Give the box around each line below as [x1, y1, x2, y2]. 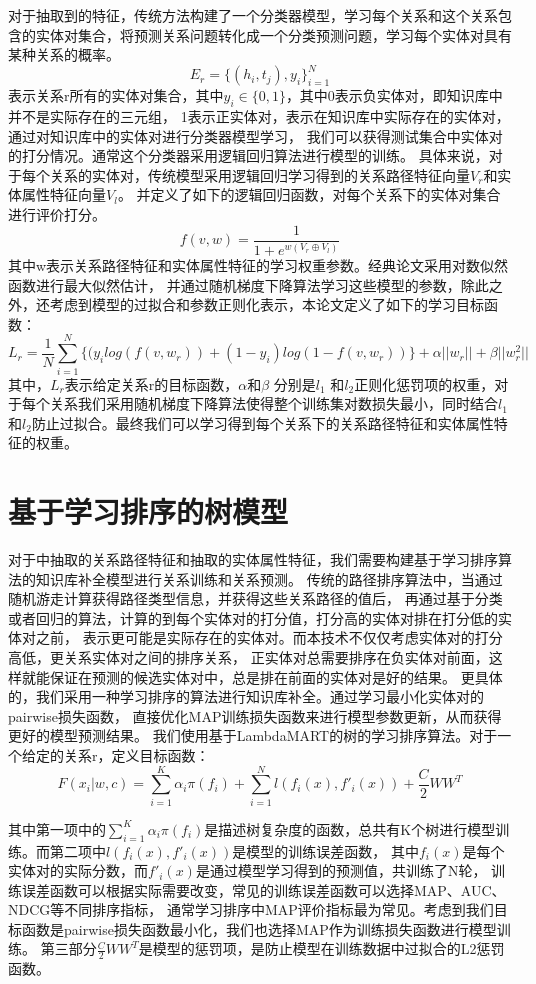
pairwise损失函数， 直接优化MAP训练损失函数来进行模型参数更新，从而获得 [8, 705, 502, 726]
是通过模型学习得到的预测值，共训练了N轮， [195, 860, 487, 881]
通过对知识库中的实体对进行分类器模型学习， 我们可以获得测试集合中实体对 [8, 125, 503, 146]
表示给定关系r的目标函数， [64, 373, 239, 394]
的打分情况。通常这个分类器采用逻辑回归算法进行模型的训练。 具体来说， [8, 145, 489, 166]
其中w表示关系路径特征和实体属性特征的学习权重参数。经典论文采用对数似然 [8, 255, 509, 276]
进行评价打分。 [8, 204, 106, 225]
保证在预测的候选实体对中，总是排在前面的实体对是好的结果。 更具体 [49, 666, 503, 687]
